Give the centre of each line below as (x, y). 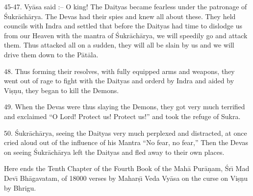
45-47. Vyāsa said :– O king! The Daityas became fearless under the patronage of (126, 6)
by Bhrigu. (20, 187)
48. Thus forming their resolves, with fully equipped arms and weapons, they (119, 71)
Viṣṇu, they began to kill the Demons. (62, 90)
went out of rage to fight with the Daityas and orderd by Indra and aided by (119, 81)
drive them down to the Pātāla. (51, 54)
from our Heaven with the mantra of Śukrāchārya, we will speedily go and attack (126, 35)
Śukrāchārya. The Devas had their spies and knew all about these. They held (120, 16)
